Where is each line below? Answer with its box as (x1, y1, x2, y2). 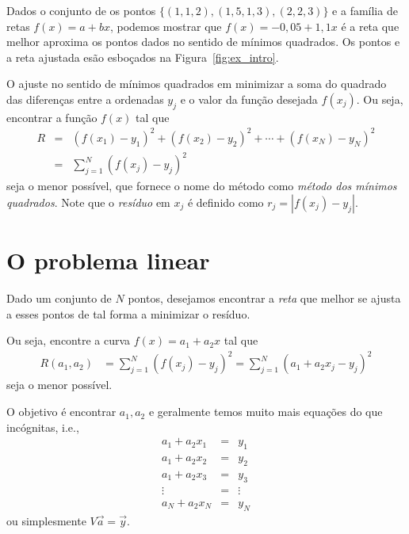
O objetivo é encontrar (6, 403, 117, 420)
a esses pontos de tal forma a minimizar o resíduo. (6, 305, 250, 322)
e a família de (332, 2, 398, 18)
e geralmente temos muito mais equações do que (148, 403, 383, 420)
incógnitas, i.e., (6, 418, 79, 435)
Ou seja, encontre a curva (6, 332, 131, 349)
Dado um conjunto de (6, 290, 112, 307)
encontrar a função (6, 109, 97, 125)
